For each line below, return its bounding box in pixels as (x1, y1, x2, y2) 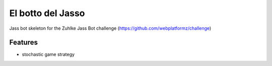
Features (9, 38, 38, 47)
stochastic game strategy (22, 51, 75, 57)
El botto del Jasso (9, 8, 85, 19)
